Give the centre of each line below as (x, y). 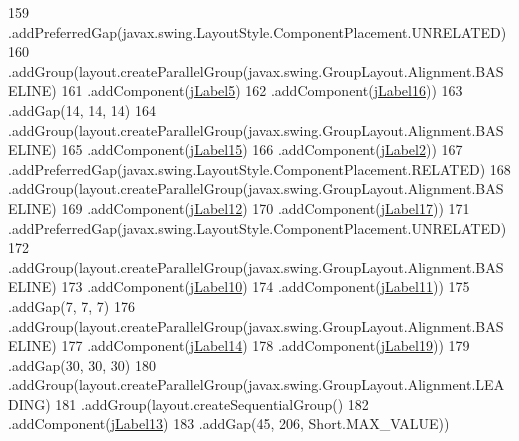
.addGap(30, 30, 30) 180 (82, 364)
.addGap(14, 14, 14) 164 (82, 109)
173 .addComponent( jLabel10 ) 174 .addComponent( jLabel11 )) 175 (265, 286)
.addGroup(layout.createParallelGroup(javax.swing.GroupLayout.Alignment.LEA (256, 384)
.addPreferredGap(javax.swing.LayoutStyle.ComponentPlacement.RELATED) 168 (259, 168)
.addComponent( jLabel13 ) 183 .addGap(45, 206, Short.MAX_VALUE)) (229, 423)
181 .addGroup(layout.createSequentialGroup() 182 (212, 403)
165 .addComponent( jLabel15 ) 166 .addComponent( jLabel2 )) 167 (262, 149)
